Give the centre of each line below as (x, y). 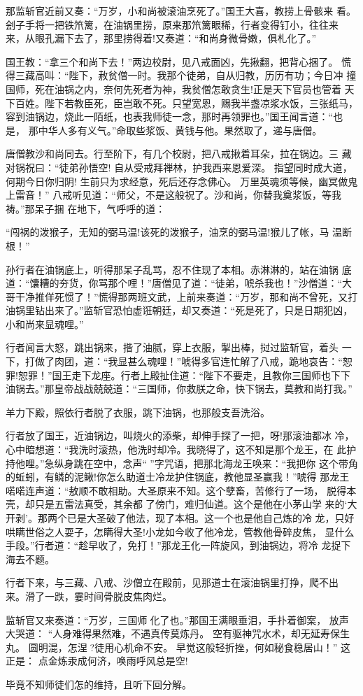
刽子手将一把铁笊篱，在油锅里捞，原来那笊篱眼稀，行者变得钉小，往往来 (172, 24)
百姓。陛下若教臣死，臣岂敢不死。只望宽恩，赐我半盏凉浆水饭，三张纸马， (186, 102)
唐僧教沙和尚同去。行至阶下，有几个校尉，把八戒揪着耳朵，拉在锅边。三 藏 (179, 154)
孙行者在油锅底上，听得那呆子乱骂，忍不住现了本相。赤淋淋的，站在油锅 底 (179, 269)
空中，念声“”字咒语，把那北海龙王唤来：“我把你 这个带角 (226, 463)
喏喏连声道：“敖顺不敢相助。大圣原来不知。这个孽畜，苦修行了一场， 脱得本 (181, 490)
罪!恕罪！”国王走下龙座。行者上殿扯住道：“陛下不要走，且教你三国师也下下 (178, 375)
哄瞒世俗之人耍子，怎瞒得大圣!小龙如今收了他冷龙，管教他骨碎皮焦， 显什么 (180, 531)
